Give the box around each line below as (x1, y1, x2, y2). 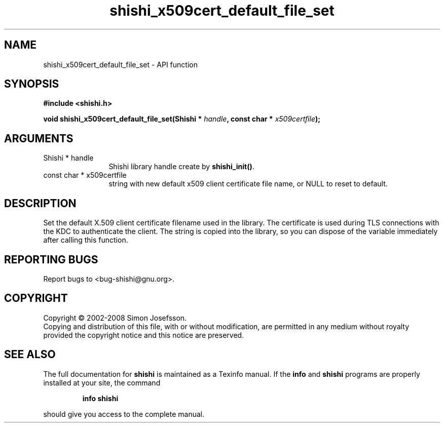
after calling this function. (43, 236, 128, 245)
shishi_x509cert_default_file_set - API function (43, 60, 198, 69)
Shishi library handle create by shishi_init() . (108, 162, 254, 171)
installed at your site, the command (43, 378, 161, 387)
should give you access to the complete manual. (43, 409, 205, 418)
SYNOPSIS (4, 77, 59, 91)
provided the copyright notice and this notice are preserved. (43, 330, 244, 339)
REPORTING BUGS (4, 253, 98, 266)
